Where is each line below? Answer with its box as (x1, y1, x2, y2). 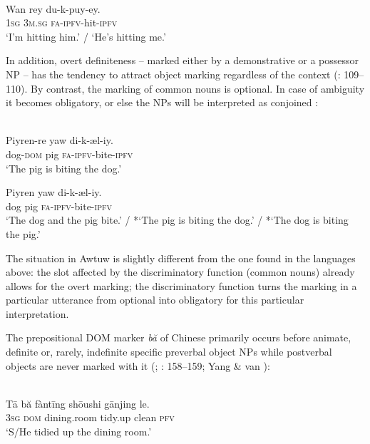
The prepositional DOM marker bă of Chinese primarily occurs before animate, (6, 330, 351, 345)
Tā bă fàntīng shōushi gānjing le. (6, 396, 150, 411)
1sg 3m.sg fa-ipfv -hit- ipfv (6, 15, 118, 30)
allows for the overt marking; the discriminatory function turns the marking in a (6, 278, 357, 293)
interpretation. (6, 306, 69, 321)
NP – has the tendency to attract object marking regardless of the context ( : (6, 66, 341, 81)
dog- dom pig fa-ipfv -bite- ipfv (6, 146, 133, 161)
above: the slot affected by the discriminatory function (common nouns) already (6, 264, 355, 279)
